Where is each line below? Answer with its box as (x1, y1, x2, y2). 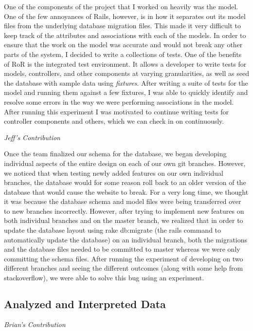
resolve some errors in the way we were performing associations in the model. (4, 96, 234, 107)
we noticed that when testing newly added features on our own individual (4, 167, 223, 178)
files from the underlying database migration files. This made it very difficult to (4, 20, 241, 31)
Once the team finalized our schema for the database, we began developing (4, 148, 227, 159)
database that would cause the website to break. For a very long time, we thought (4, 186, 249, 197)
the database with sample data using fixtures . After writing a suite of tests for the (4, 77, 248, 88)
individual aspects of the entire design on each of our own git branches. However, (4, 158, 246, 168)
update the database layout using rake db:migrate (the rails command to (4, 225, 221, 235)
